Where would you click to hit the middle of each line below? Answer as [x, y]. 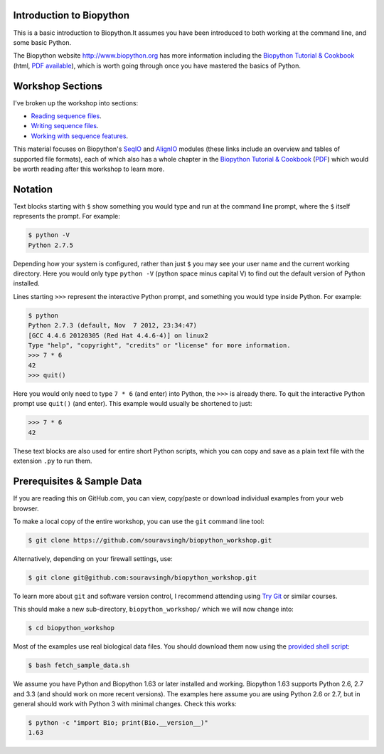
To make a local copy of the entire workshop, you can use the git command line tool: [139, 521]
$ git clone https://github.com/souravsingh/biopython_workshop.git [150, 540]
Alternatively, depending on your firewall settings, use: [93, 558]
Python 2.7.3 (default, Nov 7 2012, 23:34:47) [112, 325]
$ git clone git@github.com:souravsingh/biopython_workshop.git [143, 577]
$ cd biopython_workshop [71, 628]
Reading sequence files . [66, 116]
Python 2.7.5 [51, 245]
